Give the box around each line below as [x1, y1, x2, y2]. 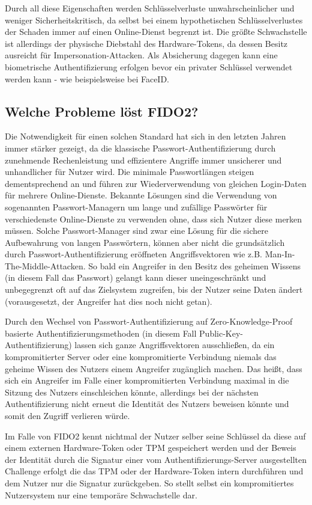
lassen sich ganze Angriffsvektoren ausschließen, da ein [74, 338, 275, 351]
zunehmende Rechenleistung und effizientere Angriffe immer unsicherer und [5, 153, 282, 166]
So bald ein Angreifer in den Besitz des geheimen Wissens [88, 259, 301, 272]
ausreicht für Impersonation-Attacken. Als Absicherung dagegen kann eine [5, 49, 278, 61]
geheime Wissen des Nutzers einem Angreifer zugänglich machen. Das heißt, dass [5, 362, 302, 375]
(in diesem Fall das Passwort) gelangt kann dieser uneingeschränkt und [5, 271, 266, 284]
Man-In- [265, 248, 295, 260]
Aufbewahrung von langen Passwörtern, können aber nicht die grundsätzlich [5, 236, 285, 248]
